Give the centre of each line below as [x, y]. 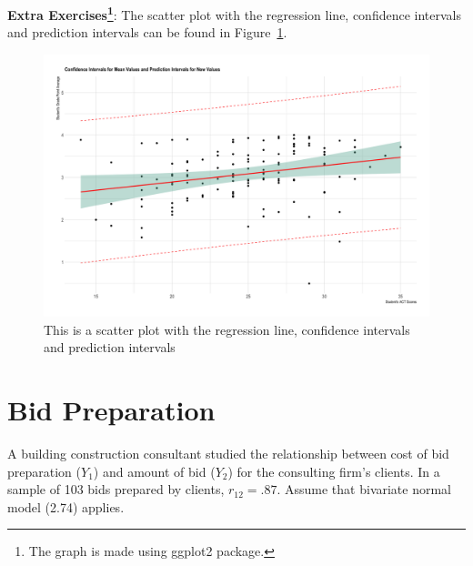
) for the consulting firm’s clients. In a [334, 471]
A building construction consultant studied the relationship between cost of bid [228, 453]
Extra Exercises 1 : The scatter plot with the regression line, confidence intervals [235, 13]
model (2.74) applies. [66, 506]
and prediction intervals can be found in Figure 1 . [147, 32]
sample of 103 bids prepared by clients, [116, 489]
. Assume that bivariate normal [364, 489]
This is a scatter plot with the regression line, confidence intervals [227, 329]
